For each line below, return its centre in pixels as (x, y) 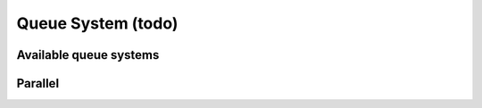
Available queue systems (88, 55)
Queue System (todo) (97, 23)
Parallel (38, 83)
